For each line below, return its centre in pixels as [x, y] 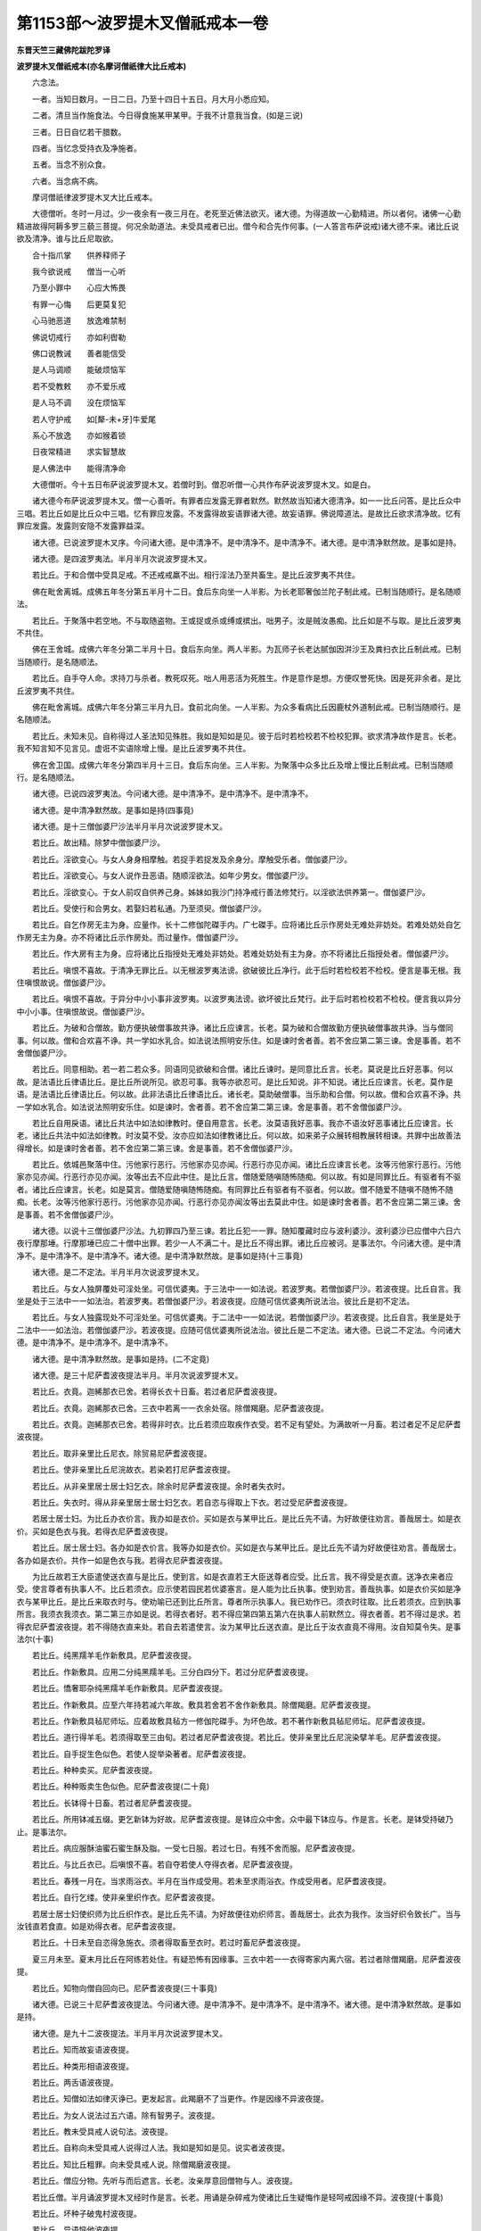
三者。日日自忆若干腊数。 [79, 132]
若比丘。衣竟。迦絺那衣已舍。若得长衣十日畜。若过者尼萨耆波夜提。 [157, 1391]
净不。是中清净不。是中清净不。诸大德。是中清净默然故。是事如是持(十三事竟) [160, 1256]
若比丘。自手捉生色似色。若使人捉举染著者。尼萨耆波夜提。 [141, 1754]
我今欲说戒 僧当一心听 [79, 271]
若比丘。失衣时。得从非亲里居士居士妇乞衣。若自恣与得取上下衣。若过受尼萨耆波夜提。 [192, 1503]
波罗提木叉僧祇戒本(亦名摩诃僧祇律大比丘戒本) [102, 66]
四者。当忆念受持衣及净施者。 [86, 148]
